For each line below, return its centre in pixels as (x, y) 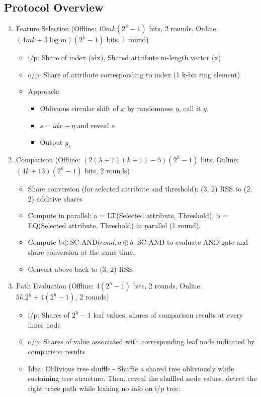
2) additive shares (55, 198)
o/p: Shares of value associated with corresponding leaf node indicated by (141, 341)
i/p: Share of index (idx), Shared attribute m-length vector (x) (124, 58)
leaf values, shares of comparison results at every (168, 315)
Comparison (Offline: (48, 159)
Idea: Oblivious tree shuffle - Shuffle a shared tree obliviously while (131, 368)
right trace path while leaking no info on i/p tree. (104, 388)
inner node (44, 324)
